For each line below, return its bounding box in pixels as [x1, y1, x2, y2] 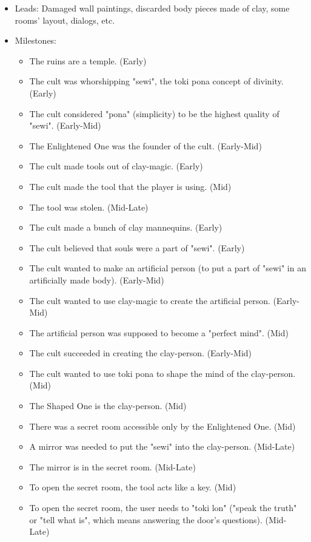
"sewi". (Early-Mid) [29, 119, 101, 132]
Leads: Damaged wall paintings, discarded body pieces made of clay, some [15, 2, 290, 14]
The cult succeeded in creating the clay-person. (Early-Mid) [29, 347, 252, 359]
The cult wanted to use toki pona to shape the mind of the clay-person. [29, 367, 296, 379]
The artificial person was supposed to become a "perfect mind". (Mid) [29, 326, 289, 339]
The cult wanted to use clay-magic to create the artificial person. [29, 294, 270, 307]
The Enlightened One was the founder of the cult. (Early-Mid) [29, 139, 262, 152]
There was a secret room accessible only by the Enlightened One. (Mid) [29, 419, 296, 432]
